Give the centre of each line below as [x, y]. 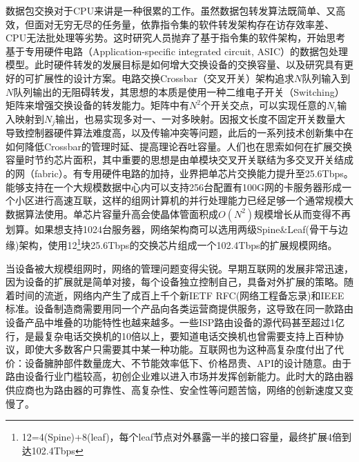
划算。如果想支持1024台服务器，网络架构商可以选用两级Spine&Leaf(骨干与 [172, 229]
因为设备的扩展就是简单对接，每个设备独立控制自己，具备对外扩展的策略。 [175, 282]
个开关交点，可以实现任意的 [263, 105]
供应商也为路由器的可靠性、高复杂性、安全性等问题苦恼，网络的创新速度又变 [179, 389]
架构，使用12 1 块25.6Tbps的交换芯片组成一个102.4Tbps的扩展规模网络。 [178, 244]
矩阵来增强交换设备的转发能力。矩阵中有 [97, 105]
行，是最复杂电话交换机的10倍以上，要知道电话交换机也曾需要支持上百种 [170, 335]
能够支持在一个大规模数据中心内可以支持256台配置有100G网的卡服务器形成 [174, 187]
